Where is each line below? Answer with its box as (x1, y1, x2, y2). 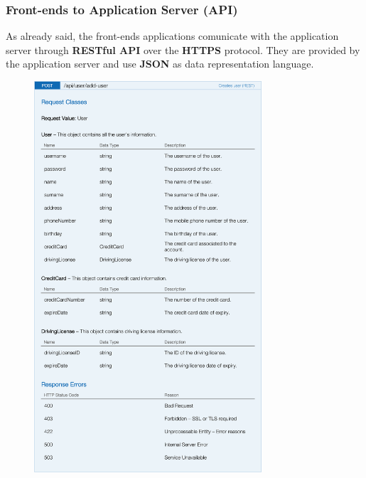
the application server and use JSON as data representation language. (6, 56, 314, 71)
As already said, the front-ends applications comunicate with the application (6, 28, 339, 43)
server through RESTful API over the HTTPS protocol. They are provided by (6, 42, 360, 57)
